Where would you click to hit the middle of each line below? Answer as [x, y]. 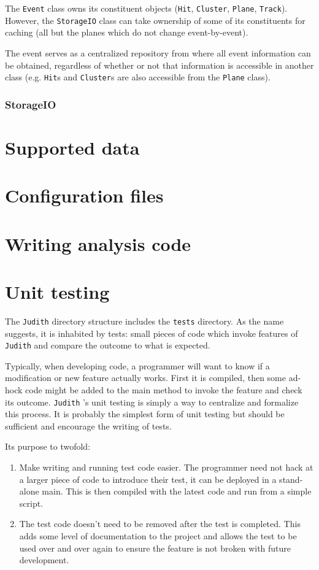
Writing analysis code [98, 243]
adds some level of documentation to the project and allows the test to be [158, 535]
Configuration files [84, 195]
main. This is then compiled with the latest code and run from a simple [177, 491]
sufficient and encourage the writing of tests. [88, 426]
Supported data [72, 147]
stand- [291, 479]
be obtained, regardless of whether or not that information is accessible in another [159, 65]
